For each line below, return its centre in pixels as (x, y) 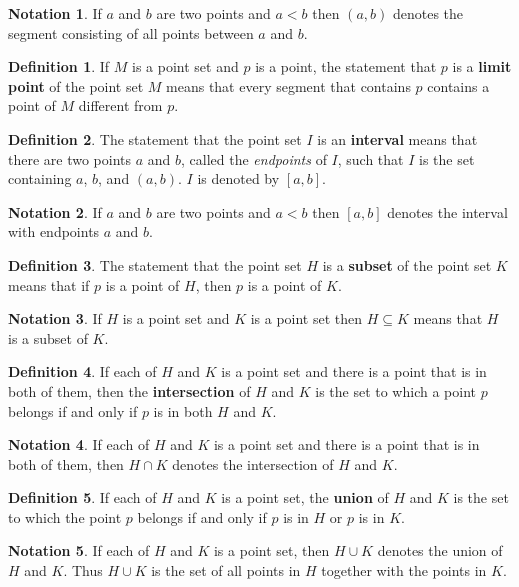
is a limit (482, 66)
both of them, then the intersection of (129, 390)
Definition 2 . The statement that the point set (155, 138)
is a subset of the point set (407, 264)
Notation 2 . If (55, 211)
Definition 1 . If (59, 66)
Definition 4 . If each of (82, 371)
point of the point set (76, 85)
